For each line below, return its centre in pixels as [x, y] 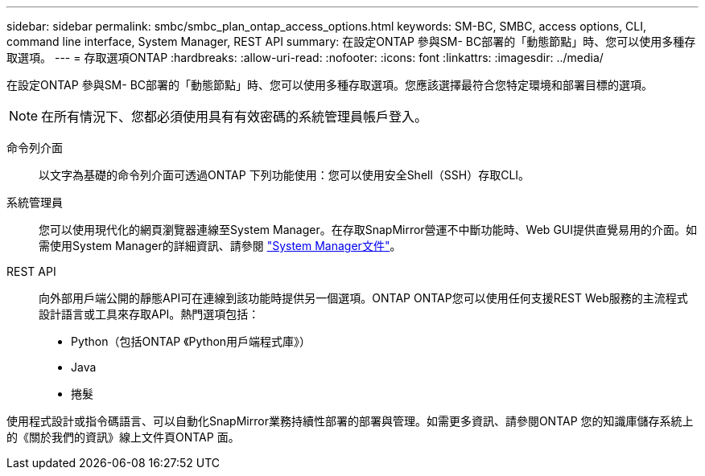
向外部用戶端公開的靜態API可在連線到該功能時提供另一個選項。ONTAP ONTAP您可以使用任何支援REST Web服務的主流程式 [363, 298]
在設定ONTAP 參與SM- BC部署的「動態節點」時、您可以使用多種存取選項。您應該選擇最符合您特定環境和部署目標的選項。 [330, 85]
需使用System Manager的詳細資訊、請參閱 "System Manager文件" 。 [220, 246]
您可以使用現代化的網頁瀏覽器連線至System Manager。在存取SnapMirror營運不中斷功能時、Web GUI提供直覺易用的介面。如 [368, 230]
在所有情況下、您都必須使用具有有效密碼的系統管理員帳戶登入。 [235, 117]
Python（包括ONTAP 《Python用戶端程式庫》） [191, 341]
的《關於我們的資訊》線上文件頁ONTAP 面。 [123, 437]
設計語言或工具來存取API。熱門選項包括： [149, 314]
